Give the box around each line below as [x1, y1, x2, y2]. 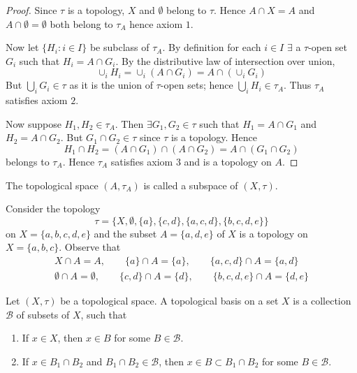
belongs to [6, 154, 50, 168]
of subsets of [16, 307, 70, 321]
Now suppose [6, 116, 61, 131]
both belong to [50, 16, 113, 31]
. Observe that [59, 240, 121, 254]
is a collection [293, 293, 351, 307]
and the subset [94, 226, 157, 240]
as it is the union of [69, 78, 153, 92]
